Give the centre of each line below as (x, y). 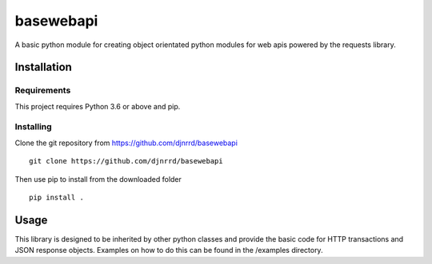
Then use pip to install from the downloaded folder (98, 179)
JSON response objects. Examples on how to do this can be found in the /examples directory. (169, 250)
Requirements (43, 90)
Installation (43, 67)
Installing (33, 127)
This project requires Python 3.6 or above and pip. (98, 106)
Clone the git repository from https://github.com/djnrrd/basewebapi (126, 143)
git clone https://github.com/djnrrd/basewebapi (126, 161)
